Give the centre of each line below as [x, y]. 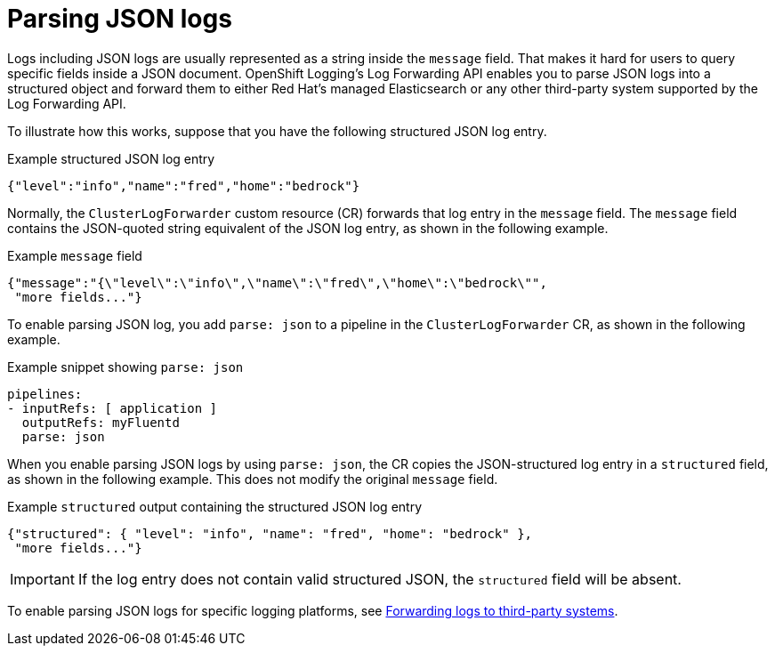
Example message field [75, 255]
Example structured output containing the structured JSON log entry [215, 506]
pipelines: [45, 394]
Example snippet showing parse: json [125, 367]
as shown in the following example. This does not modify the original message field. [253, 479]
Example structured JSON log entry [111, 158]
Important [42, 579]
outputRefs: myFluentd [101, 422]
